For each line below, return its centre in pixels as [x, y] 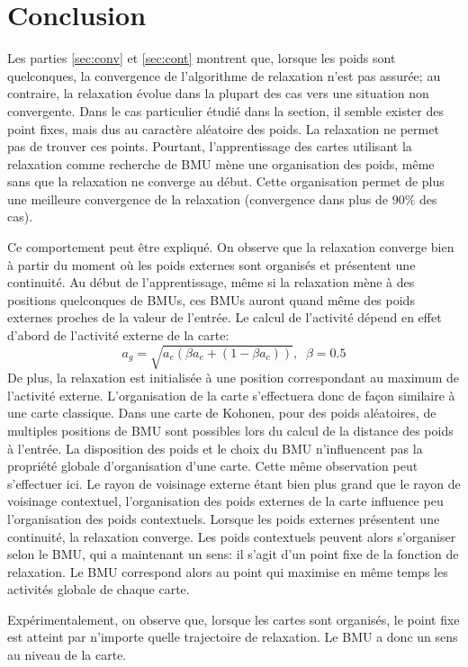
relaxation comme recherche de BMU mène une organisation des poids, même [221, 163]
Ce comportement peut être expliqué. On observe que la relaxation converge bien [231, 247]
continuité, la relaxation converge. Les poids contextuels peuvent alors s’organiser [232, 536]
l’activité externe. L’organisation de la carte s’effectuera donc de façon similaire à [231, 395]
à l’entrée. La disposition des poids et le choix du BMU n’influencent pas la [215, 448]
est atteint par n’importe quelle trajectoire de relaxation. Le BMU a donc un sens [233, 637]
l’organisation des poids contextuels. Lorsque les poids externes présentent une [224, 518]
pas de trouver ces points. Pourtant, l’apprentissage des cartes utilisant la [210, 146]
